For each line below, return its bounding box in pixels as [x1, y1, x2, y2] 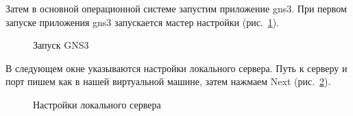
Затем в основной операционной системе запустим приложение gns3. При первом [5, 1, 347, 15]
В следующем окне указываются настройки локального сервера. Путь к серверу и [5, 60, 348, 75]
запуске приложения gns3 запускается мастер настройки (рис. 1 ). [5, 14, 280, 29]
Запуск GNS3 [33, 38, 89, 52]
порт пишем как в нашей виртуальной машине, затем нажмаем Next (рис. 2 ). [5, 74, 331, 89]
